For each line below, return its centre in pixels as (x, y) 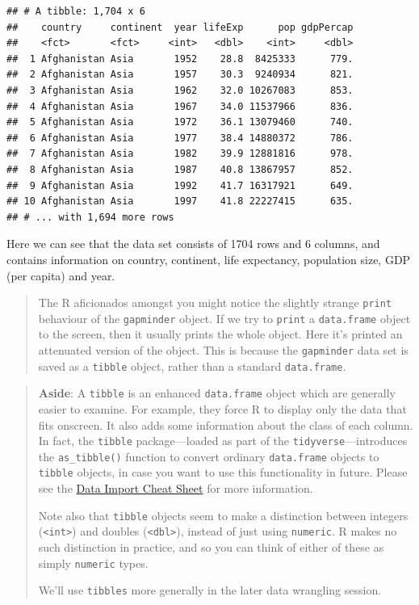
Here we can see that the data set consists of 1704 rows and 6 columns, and (193, 244)
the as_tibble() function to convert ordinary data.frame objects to (209, 456)
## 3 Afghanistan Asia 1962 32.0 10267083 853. (180, 90)
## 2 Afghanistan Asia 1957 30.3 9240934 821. (180, 75)
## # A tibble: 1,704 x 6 (76, 11)
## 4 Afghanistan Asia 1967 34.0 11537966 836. (180, 106)
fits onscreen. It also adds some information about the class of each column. (226, 424)
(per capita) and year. (61, 275)
